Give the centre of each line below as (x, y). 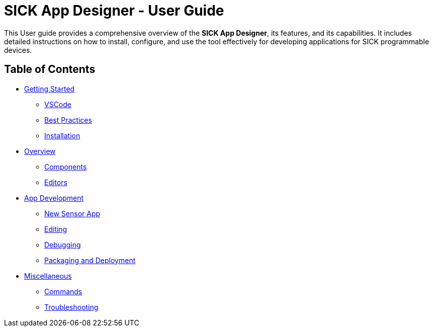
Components (66, 167)
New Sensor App (72, 213)
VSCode (58, 104)
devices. (18, 50)
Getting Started (50, 89)
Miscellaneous (48, 276)
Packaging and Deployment (90, 260)
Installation (62, 135)
